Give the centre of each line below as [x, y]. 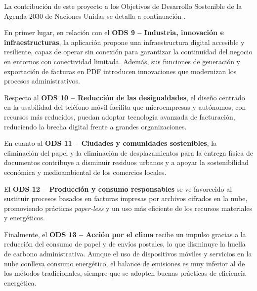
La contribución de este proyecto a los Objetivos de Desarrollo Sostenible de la [123, 6]
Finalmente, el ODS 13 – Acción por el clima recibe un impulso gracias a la [125, 234]
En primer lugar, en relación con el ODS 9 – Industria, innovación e [114, 32]
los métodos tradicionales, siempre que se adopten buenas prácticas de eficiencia [125, 273]
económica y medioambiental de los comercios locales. [85, 172]
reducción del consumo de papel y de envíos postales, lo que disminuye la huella [125, 244]
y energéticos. [24, 218]
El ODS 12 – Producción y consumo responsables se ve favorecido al [118, 188]
